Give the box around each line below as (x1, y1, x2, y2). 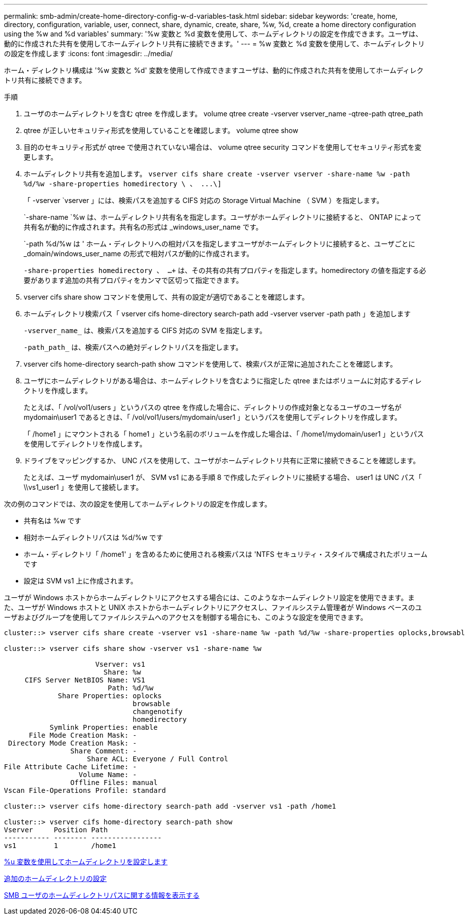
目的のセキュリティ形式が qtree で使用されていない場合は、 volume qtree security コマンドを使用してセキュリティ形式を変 (24, 143, 422, 151)
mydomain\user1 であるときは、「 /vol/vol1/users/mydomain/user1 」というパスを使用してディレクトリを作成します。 (24, 413, 401, 421)
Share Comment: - (70, 747, 137, 755)
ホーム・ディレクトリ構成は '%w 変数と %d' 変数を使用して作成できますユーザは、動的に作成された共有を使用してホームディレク (4, 66, 424, 74)
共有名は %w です (24, 516, 82, 525)
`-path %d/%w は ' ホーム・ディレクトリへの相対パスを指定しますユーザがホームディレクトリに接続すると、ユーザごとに (24, 239, 415, 248)
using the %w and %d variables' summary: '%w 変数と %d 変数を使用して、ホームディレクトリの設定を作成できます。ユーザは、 (4, 30, 423, 38)
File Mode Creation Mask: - (29, 731, 137, 739)
